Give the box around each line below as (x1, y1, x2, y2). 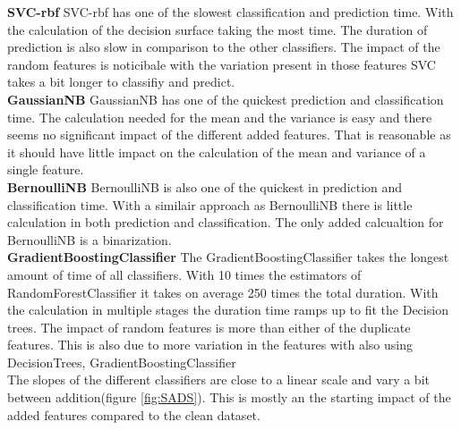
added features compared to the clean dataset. (7, 405, 260, 424)
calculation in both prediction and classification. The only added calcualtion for (7, 213, 444, 232)
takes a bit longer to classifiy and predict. (7, 72, 235, 91)
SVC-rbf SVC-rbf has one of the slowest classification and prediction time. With (7, 3, 454, 21)
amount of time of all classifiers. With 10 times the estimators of (7, 265, 362, 283)
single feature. (7, 160, 84, 179)
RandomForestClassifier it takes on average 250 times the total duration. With (7, 282, 439, 301)
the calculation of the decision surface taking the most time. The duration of (7, 20, 428, 38)
